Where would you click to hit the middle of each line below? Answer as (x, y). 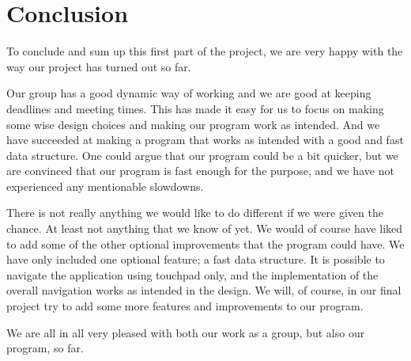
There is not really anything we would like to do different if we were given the (195, 213)
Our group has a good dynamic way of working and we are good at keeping (189, 93)
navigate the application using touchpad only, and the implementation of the (192, 274)
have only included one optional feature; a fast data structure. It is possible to (196, 259)
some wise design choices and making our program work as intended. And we (193, 124)
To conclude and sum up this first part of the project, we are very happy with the (205, 51)
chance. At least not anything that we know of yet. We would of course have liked (205, 228)
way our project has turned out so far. (99, 66)
